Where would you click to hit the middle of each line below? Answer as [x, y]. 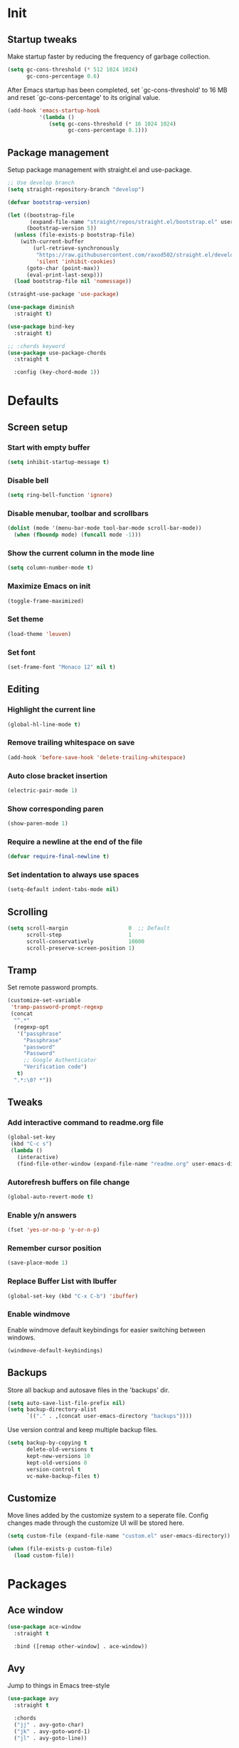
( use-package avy [33, 1699]
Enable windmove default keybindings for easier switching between [107, 1330]
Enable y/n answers [42, 1215]
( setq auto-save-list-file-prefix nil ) [67, 1403]
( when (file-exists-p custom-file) [60, 1549]
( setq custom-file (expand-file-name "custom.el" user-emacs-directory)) [119, 1536]
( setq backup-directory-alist [52, 1409]
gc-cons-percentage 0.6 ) [63, 76]
